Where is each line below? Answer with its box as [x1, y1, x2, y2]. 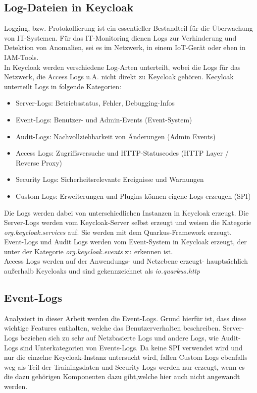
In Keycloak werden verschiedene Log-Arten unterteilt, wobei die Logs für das [4, 61, 241, 72]
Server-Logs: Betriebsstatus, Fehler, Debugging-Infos [15, 98, 175, 108]
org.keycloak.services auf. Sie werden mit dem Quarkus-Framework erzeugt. [4, 226, 232, 237]
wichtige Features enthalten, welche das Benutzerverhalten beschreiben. [4, 323, 221, 333]
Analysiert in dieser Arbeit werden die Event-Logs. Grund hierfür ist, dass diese [4, 313, 247, 323]
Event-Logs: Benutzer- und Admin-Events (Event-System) [15, 114, 192, 124]
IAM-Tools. [4, 52, 39, 62]
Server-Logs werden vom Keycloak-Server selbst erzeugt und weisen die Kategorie [4, 217, 252, 227]
